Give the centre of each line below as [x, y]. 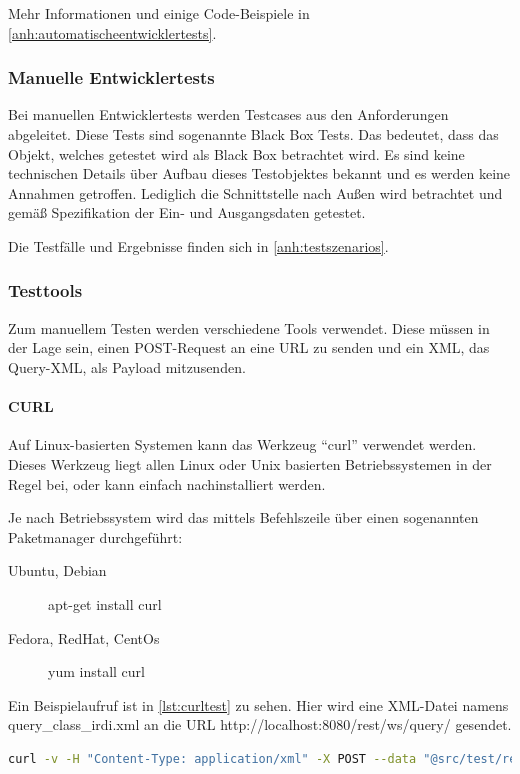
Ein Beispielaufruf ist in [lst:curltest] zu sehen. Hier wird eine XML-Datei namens [258, 704]
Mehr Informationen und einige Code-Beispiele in [159, 13]
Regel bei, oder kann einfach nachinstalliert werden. [167, 483]
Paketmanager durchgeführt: [95, 536]
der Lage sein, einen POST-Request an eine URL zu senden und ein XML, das [249, 347]
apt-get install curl [105, 603]
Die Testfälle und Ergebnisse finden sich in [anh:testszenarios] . [198, 245]
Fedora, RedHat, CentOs [84, 637]
